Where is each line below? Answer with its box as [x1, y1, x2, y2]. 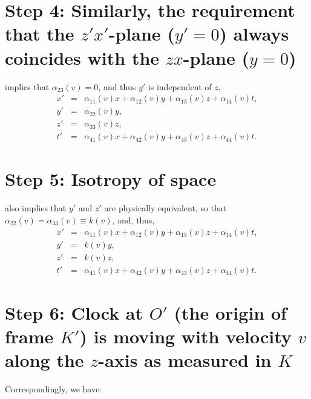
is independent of [148, 80, 212, 93]
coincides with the [5, 45, 160, 70]
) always [219, 21, 289, 46]
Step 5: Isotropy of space [5, 167, 217, 191]
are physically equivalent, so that [104, 202, 227, 214]
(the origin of [174, 300, 287, 325]
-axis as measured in [98, 348, 272, 372]
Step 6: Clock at [5, 300, 143, 325]
